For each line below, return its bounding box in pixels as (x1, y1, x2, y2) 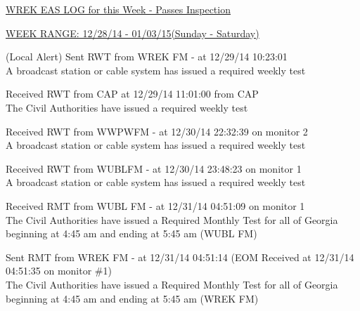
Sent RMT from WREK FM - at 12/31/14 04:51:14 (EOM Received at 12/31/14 (6, 249, 354, 264)
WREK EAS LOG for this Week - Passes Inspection (6, 2, 231, 16)
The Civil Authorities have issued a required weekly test (6, 100, 248, 114)
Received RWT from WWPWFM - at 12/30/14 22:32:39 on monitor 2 (6, 124, 308, 138)
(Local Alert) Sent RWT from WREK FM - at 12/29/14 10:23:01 (6, 49, 288, 64)
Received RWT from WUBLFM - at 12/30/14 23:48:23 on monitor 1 (6, 161, 302, 176)
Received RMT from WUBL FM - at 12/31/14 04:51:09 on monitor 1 (6, 198, 305, 213)
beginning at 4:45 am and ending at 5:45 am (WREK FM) (6, 291, 259, 305)
